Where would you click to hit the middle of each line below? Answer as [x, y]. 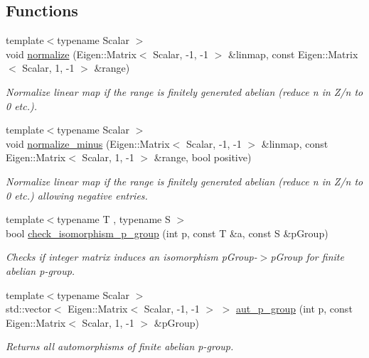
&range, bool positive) [203, 157]
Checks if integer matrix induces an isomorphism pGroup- [132, 257]
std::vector [28, 309]
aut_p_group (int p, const [294, 309]
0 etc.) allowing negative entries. [77, 195]
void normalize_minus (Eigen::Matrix [88, 143]
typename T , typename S [114, 219]
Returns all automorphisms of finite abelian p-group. [120, 346]
